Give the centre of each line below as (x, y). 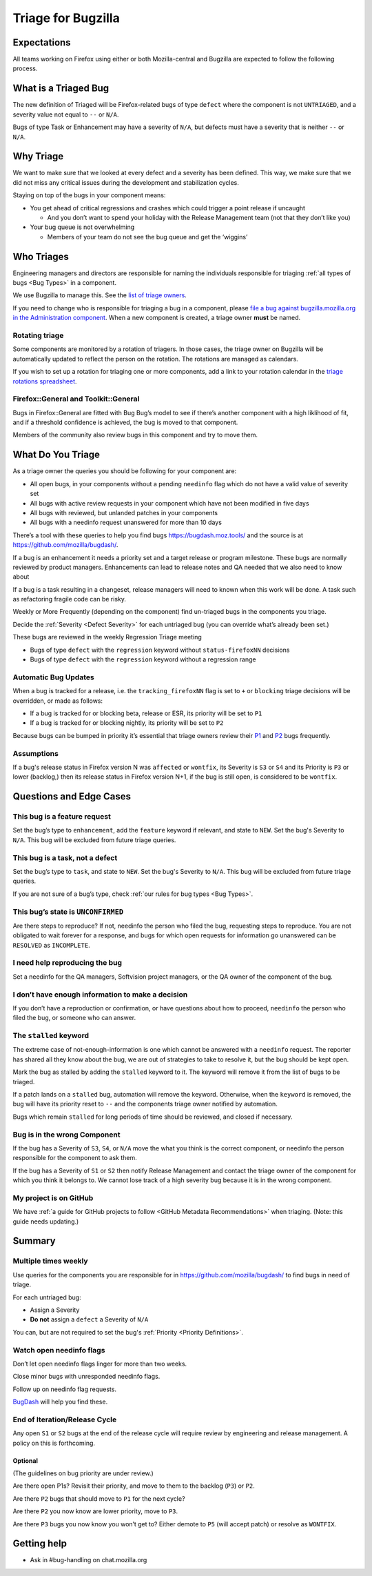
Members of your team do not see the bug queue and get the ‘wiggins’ (147, 237)
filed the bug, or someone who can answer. (74, 1018)
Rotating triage (38, 336)
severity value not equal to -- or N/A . (66, 114)
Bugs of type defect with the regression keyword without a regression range (143, 659)
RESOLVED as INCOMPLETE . (51, 945)
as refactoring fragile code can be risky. (70, 599)
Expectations (42, 42)
